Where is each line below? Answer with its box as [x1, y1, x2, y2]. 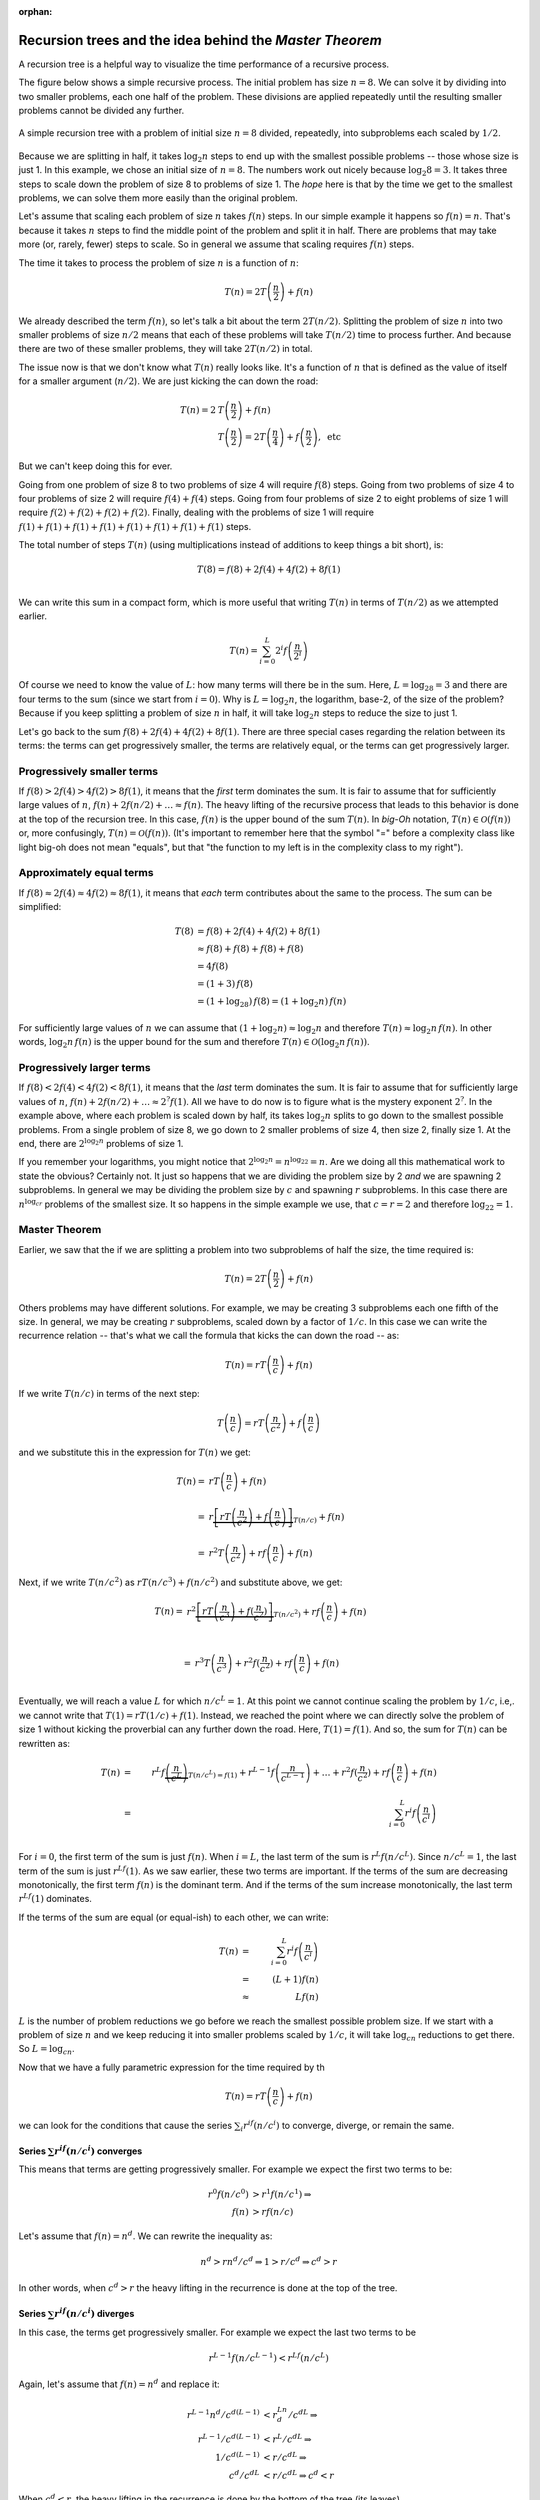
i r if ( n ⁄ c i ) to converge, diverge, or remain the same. [240, 2118, 455, 2134]
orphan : [18, 6, 53, 17]
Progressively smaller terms [18, 764, 159, 778]
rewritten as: [18, 1737, 70, 1749]
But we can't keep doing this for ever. [18, 460, 173, 472]
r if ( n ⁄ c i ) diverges [54, 2306, 135, 2320]
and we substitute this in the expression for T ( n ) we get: [18, 1446, 252, 1459]
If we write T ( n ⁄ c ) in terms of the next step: [18, 1388, 200, 1400]
